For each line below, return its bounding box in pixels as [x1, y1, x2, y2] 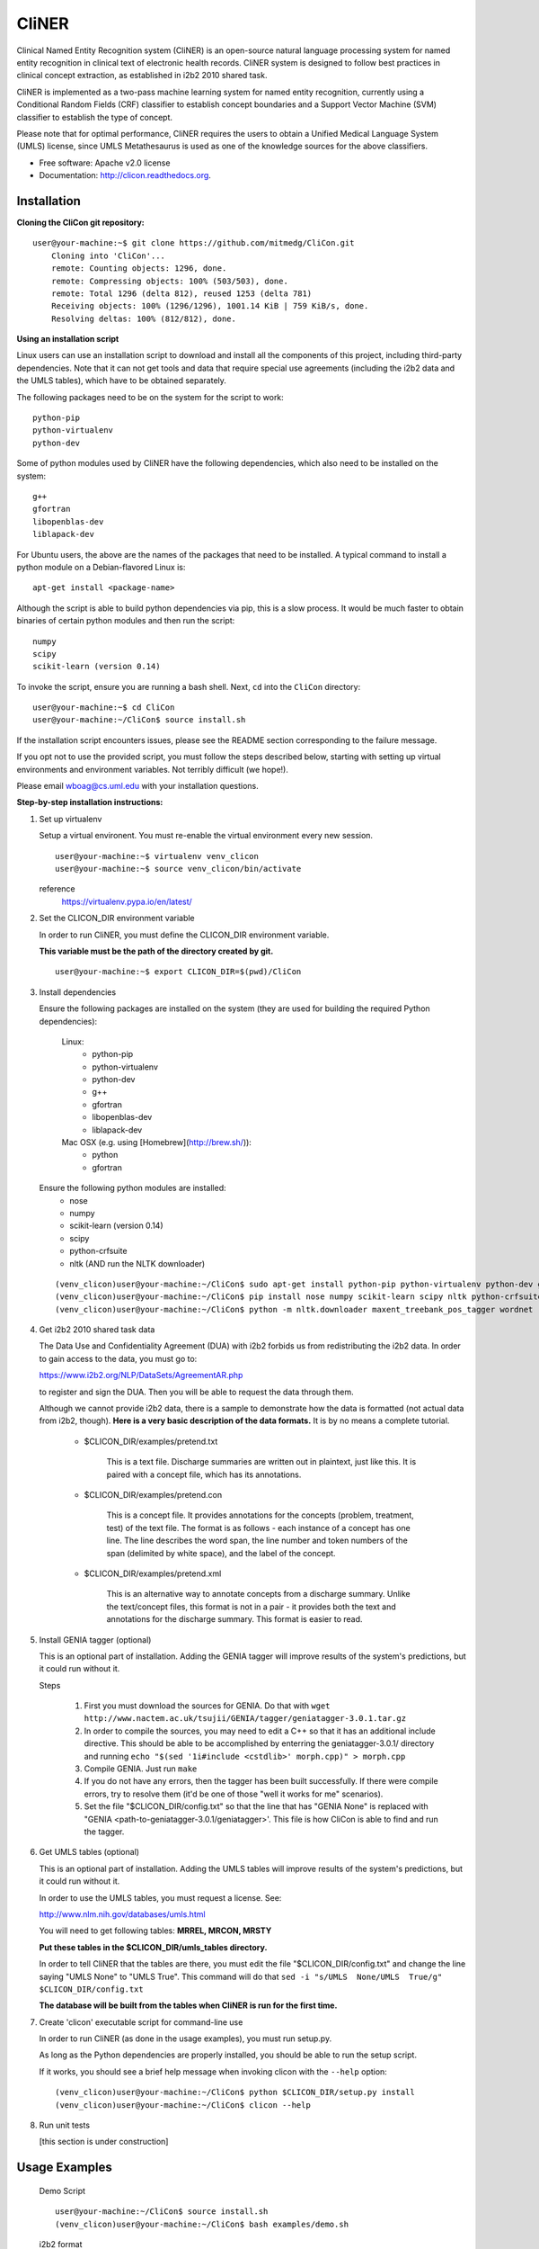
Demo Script [39, 2185, 85, 2196]
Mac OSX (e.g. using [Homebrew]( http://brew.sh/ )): [61, 1137, 252, 1148]
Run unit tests [39, 2119, 90, 2131]
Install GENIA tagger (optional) [39, 1634, 152, 1645]
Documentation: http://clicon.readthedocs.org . [39, 170, 211, 181]
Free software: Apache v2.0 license [39, 157, 171, 168]
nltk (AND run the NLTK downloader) [69, 1258, 206, 1268]
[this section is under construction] [39, 2137, 169, 2147]
